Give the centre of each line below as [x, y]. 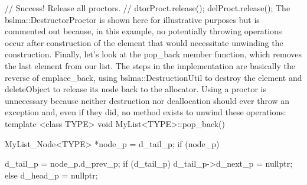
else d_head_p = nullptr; [51, 175]
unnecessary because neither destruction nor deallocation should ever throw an [147, 100]
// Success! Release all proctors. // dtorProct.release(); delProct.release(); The [148, 8]
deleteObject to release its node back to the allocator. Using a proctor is [135, 89]
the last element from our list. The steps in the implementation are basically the [150, 65]
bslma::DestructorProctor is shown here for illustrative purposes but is [132, 19]
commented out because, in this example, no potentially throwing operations [143, 31]
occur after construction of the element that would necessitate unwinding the [144, 42]
